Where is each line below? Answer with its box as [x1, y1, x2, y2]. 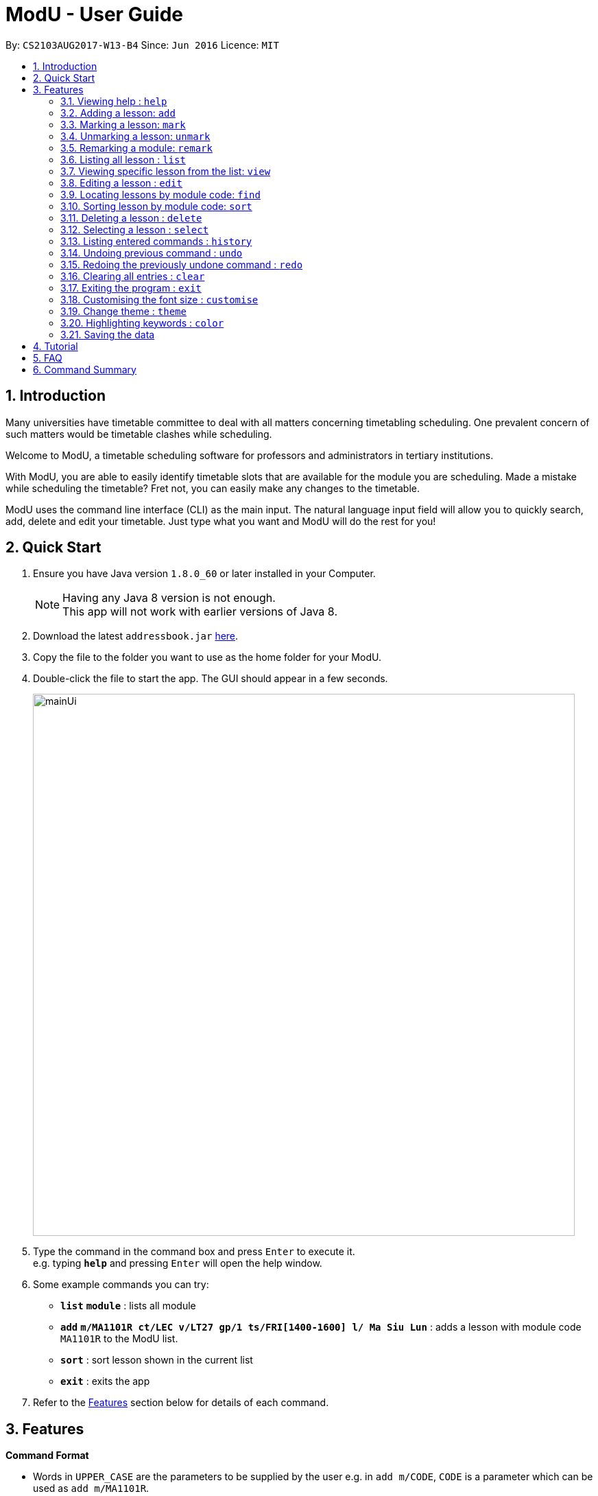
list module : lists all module [60, 1300, 196, 1312]
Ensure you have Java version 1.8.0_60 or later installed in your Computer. [33, 568, 376, 580]
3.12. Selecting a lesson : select [60, 223, 209, 235]
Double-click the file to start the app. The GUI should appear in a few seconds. [33, 673, 388, 685]
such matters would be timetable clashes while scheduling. [5, 428, 272, 440]
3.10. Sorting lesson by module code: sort [60, 200, 252, 212]
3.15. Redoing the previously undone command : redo [60, 258, 303, 270]
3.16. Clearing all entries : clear [60, 270, 205, 282]
